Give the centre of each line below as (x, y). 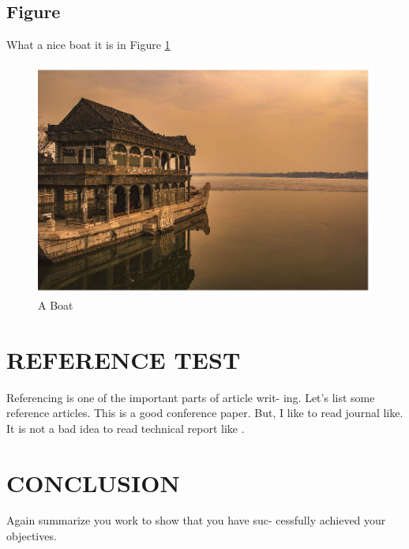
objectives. (32, 536)
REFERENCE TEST (124, 359)
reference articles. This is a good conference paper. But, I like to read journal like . (205, 413)
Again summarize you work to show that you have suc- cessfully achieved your (196, 520)
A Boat (56, 305)
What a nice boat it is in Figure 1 (88, 45)
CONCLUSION (93, 482)
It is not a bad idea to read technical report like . (126, 428)
